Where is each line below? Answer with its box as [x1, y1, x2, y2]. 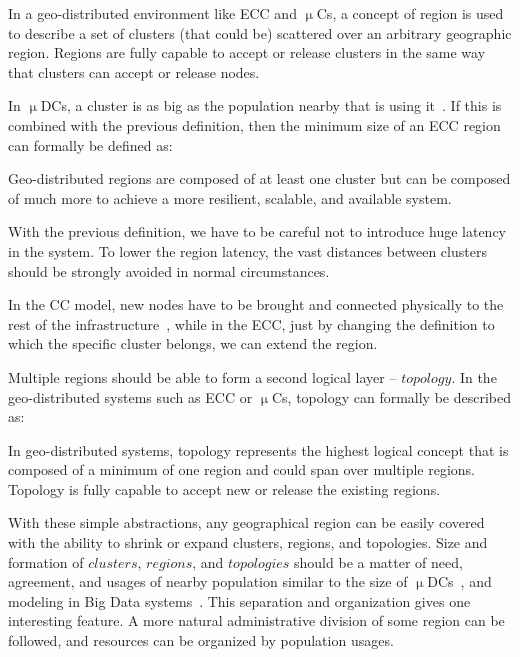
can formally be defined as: [8, 134, 173, 155]
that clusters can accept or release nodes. [8, 61, 260, 82]
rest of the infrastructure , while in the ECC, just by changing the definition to [8, 313, 495, 334]
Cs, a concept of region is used [316, 3, 504, 23]
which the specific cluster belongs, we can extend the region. [8, 333, 378, 354]
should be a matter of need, [294, 551, 463, 572]
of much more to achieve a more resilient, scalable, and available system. [8, 187, 452, 208]
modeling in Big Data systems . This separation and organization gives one [8, 590, 471, 611]
